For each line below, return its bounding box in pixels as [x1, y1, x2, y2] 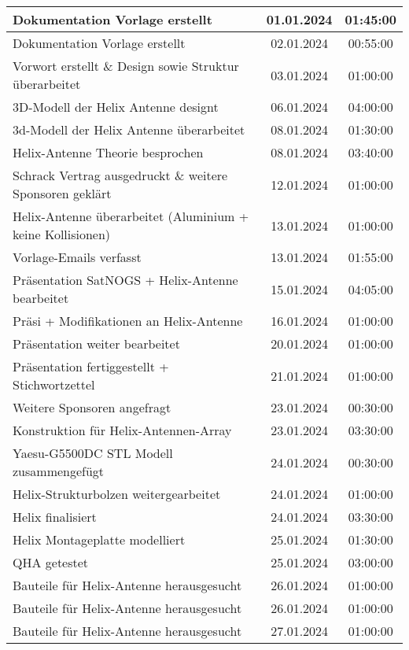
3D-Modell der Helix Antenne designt [13, 98, 219, 116]
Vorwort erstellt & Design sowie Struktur [13, 57, 239, 75]
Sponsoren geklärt [13, 184, 112, 202]
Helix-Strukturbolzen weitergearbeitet [13, 485, 221, 503]
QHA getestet [13, 553, 89, 571]
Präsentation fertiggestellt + [13, 357, 169, 375]
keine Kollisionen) [13, 225, 111, 243]
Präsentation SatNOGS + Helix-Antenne [13, 271, 238, 289]
